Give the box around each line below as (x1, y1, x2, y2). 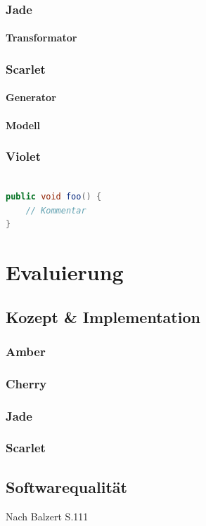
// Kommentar (25, 205, 86, 216)
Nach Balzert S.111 (6, 508, 89, 523)
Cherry (6, 374, 47, 392)
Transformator (6, 30, 77, 45)
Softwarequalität (6, 475, 127, 497)
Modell (6, 117, 41, 132)
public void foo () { (6, 192, 102, 202)
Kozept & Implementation (6, 305, 200, 327)
